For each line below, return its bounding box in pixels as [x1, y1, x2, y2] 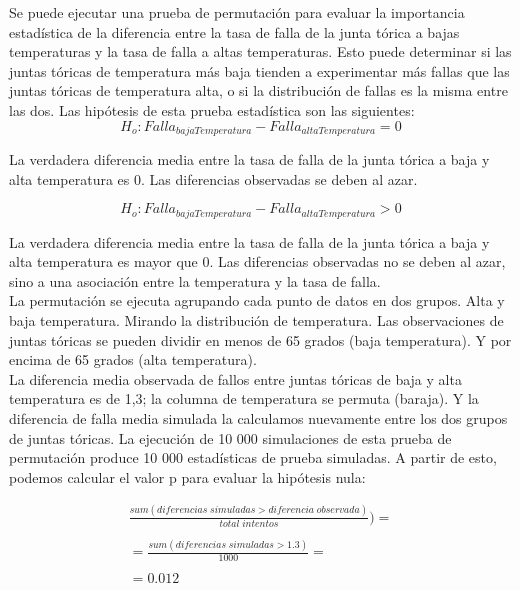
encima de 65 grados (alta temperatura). [9, 349, 257, 370]
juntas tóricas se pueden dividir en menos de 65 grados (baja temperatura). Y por [9, 329, 512, 350]
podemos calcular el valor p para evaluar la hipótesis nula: [9, 466, 366, 487]
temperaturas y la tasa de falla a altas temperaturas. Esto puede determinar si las [9, 41, 512, 62]
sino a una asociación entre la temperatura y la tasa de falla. [9, 270, 381, 291]
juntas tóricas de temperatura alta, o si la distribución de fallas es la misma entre [9, 80, 508, 101]
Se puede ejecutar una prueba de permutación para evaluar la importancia [9, 2, 465, 22]
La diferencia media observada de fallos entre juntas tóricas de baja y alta [9, 368, 462, 389]
